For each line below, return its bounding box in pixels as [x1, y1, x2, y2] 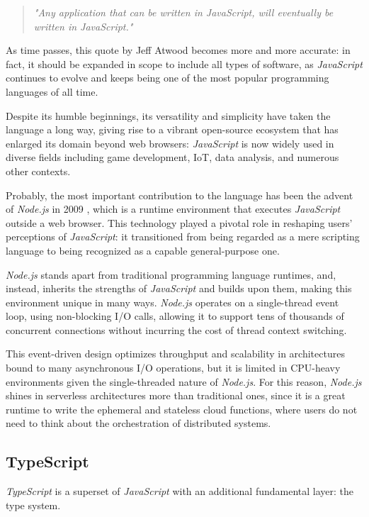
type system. [6, 497, 61, 512]
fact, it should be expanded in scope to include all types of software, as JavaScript [6, 56, 363, 71]
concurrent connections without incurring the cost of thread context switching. [6, 322, 347, 337]
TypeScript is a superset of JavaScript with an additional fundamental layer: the [6, 484, 353, 499]
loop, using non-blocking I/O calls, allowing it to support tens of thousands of [6, 308, 344, 323]
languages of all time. [6, 84, 98, 99]
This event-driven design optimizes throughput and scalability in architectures [6, 346, 345, 361]
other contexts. [6, 163, 71, 178]
